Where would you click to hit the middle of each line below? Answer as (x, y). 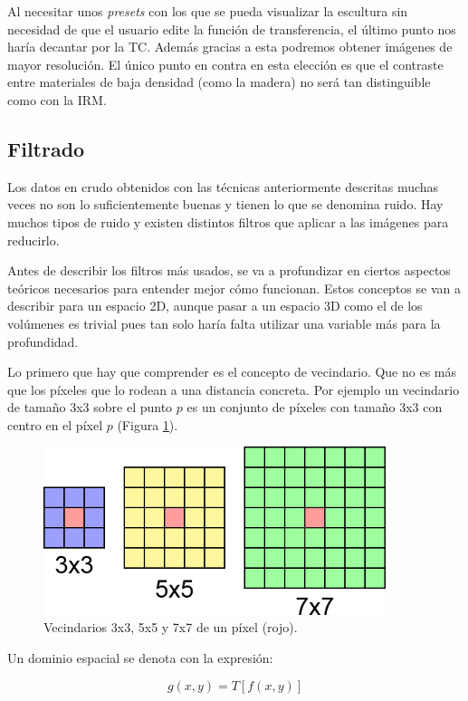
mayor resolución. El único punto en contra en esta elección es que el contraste (225, 64)
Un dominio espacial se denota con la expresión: (140, 657)
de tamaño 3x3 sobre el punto (90, 407)
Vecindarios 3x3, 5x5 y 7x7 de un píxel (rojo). (171, 627)
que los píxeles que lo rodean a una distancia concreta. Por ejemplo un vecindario (234, 389)
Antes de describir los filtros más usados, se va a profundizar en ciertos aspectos (229, 270)
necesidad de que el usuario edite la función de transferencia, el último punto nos (232, 29)
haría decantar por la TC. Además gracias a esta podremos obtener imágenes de (230, 47)
